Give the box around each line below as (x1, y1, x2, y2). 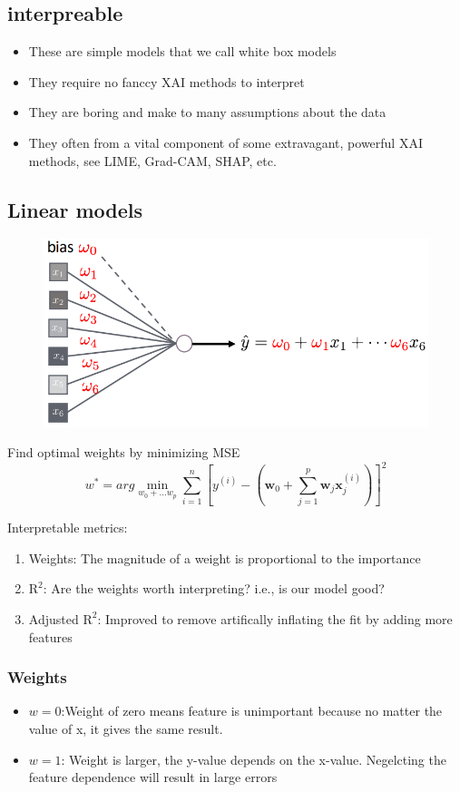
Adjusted (28, 609, 79, 628)
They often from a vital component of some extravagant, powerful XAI (28, 132, 423, 152)
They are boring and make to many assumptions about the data (28, 103, 387, 122)
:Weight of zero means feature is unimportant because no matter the (61, 701, 443, 720)
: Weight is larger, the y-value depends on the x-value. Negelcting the (61, 749, 446, 768)
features (28, 627, 73, 646)
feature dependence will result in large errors (28, 768, 278, 787)
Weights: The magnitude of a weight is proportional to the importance (28, 548, 421, 567)
